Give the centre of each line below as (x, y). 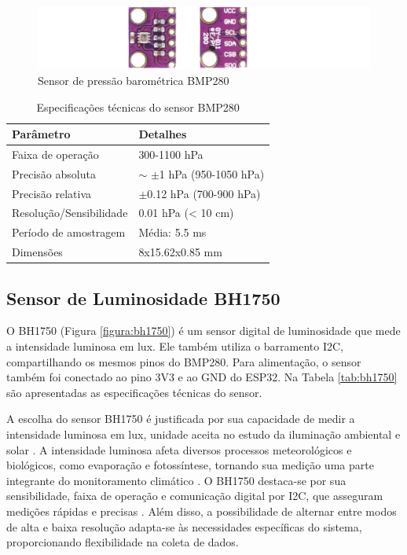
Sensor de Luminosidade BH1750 (143, 298)
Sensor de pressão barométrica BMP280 (134, 80)
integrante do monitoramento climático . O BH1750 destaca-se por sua (176, 480)
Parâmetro (41, 134)
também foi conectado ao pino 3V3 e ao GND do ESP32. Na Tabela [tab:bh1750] (202, 377)
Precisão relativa (52, 193)
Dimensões (37, 252)
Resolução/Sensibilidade (70, 213)
